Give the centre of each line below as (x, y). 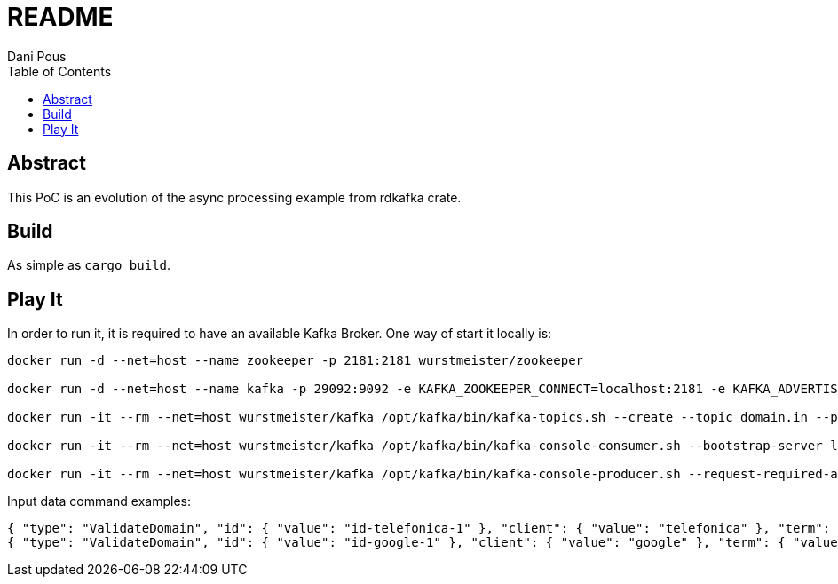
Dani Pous (37, 56)
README (60, 17)
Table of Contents (59, 71)
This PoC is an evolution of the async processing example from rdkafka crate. (234, 197)
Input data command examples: (99, 501)
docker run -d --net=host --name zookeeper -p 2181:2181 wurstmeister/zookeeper (296, 361)
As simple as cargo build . (89, 265)
